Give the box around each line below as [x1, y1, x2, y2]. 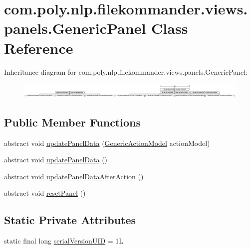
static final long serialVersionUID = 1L [4, 236, 124, 246]
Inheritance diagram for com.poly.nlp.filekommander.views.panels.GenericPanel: [4, 66, 248, 77]
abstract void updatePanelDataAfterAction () [4, 171, 144, 181]
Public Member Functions [4, 114, 141, 129]
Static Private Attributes [4, 212, 136, 228]
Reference [4, 37, 73, 58]
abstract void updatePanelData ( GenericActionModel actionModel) [4, 137, 210, 148]
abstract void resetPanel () [4, 188, 86, 198]
